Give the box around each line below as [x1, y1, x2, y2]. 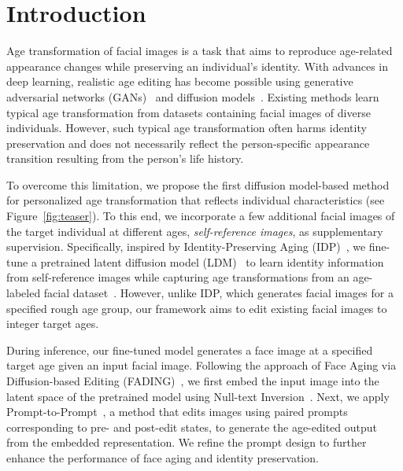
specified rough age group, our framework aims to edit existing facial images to [6, 300, 387, 316]
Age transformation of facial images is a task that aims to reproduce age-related [6, 42, 393, 59]
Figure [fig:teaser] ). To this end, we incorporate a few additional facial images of [6, 208, 395, 224]
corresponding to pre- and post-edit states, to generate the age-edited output [6, 418, 378, 435]
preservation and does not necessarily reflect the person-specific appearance [6, 134, 370, 151]
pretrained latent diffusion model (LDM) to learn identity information [40, 253, 384, 270]
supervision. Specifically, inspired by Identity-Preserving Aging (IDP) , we [6, 238, 366, 255]
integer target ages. [6, 315, 99, 332]
